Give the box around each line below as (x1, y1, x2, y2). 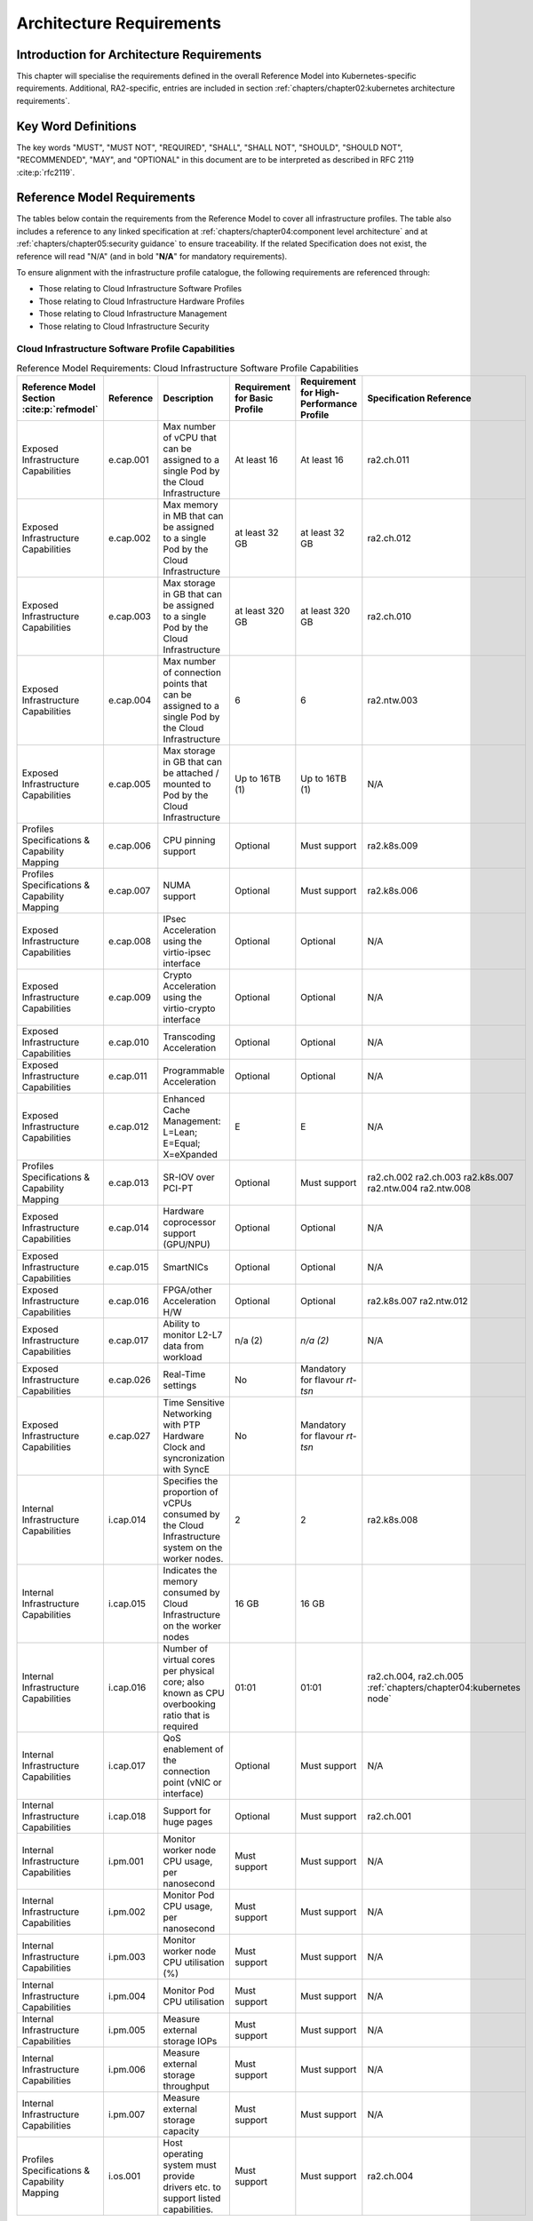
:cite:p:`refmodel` (21, 403, 99, 416)
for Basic (234, 392, 274, 404)
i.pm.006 (107, 2064, 146, 2076)
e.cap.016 (107, 1295, 150, 1308)
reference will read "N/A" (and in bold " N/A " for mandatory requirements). (16, 251, 288, 261)
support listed (163, 2193, 221, 2205)
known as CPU (163, 1687, 226, 1700)
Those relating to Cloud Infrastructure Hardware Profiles (38, 296, 245, 306)
